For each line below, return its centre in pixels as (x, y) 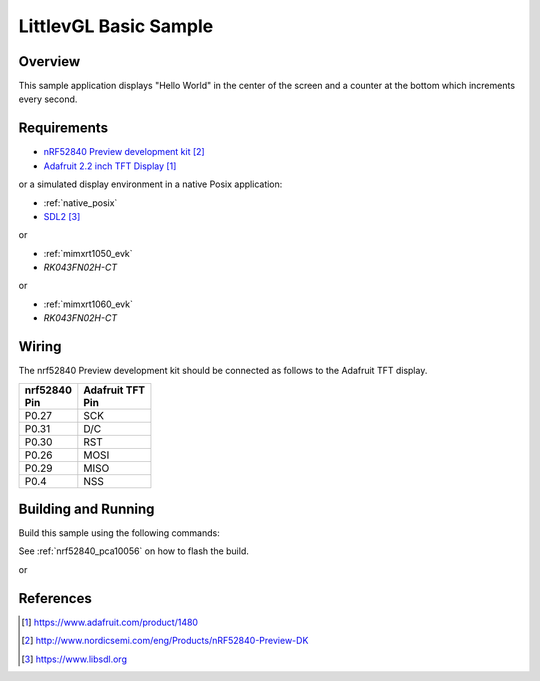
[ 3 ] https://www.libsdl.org (74, 659)
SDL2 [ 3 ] (62, 216)
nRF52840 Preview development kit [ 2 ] (124, 152)
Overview (49, 61)
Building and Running (86, 508)
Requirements (63, 128)
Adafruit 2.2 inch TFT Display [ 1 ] (110, 166)
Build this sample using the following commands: (119, 533)
